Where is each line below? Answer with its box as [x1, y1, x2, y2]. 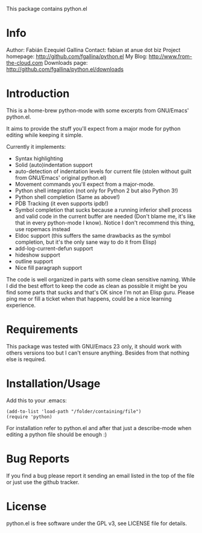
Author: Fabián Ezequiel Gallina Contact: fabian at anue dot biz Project [6, 46, 181, 53]
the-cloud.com [6, 59, 43, 66]
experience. [6, 301, 36, 309]
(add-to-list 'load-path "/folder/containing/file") [6, 408, 142, 414]
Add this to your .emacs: [6, 396, 68, 404]
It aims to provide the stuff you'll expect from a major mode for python [6, 125, 181, 132]
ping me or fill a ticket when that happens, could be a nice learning [6, 295, 172, 302]
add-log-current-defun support [14, 244, 93, 252]
